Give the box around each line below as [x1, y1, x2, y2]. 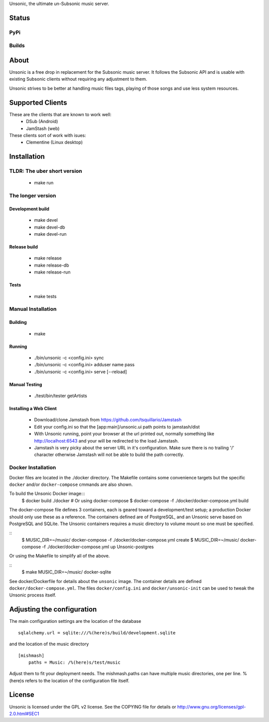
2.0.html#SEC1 [9, 711, 39, 717]
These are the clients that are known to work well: [9, 111, 112, 117]
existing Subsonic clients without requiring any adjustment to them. [9, 76, 147, 82]
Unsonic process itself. [9, 592, 57, 598]
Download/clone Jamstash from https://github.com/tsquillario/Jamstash [34, 417, 182, 423]
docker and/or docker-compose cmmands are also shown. [9, 481, 133, 487]
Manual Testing [9, 381, 42, 387]
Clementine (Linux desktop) [26, 140, 83, 145]
